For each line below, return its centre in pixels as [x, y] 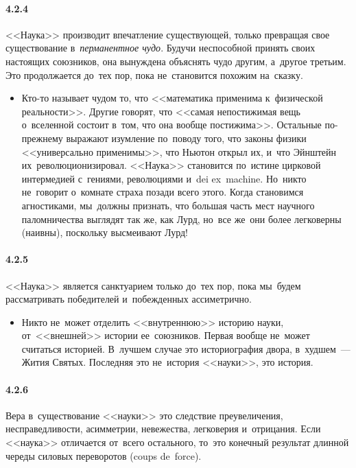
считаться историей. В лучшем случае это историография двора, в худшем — [186, 348]
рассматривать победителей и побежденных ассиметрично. [129, 299]
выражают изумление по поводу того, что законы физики [186, 138]
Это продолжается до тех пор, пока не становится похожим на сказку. [154, 74]
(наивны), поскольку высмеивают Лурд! [105, 232]
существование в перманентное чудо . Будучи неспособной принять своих [161, 48]
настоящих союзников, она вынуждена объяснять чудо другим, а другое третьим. [176, 61]
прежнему [42, 138]
